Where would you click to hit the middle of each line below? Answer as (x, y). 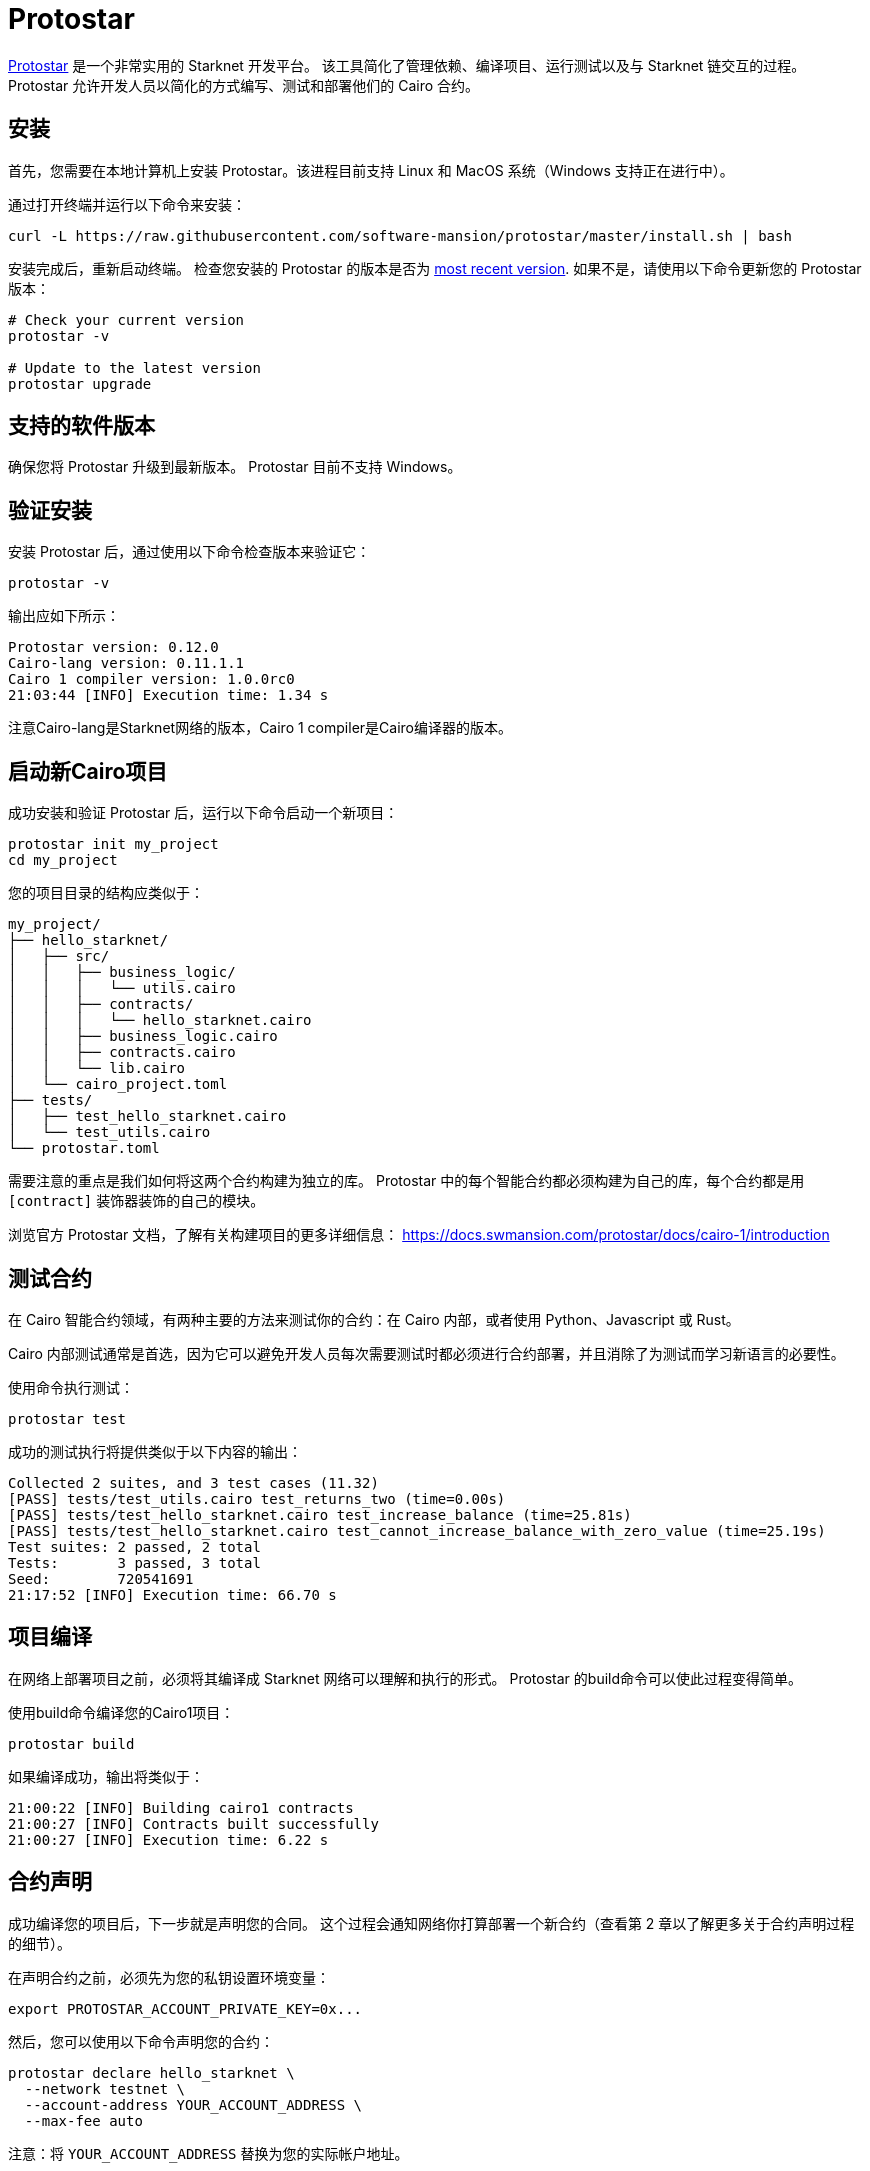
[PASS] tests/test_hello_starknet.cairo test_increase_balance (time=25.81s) (320, 1514)
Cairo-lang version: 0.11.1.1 (126, 663)
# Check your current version (126, 319)
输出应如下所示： (64, 616)
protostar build (71, 1743)
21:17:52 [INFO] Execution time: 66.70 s (172, 1594)
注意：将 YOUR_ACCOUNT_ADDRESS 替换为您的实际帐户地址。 (208, 2153)
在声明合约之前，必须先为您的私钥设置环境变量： (169, 1977)
